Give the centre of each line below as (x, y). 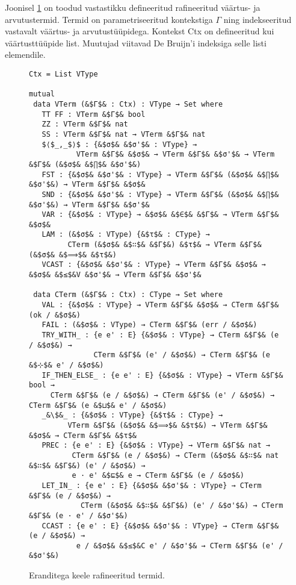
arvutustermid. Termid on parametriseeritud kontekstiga (109, 19)
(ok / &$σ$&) (55, 315)
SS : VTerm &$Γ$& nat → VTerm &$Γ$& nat (124, 134)
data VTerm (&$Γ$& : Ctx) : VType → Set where (128, 104)
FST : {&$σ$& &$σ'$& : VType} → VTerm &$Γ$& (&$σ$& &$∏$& (160, 174)
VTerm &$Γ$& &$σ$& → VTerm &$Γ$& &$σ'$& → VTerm (175, 155)
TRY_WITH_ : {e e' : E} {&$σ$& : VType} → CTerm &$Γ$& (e (160, 335)
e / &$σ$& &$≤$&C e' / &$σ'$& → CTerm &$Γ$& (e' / (180, 546)
